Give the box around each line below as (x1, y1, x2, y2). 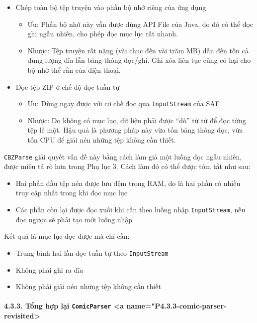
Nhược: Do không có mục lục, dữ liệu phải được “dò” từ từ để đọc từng (27, 115, 246, 125)
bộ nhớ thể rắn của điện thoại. (27, 64, 121, 75)
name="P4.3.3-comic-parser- (126, 301, 227, 311)
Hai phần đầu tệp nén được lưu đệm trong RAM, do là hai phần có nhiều (15, 177, 241, 188)
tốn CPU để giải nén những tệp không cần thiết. (27, 135, 176, 145)
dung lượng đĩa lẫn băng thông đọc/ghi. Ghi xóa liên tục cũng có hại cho (27, 55, 251, 65)
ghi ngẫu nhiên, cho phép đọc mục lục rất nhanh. (27, 28, 178, 39)
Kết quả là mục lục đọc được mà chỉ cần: (4, 231, 130, 241)
